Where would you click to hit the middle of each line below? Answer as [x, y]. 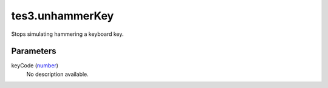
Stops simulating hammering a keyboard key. [67, 34]
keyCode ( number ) [35, 66]
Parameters [34, 51]
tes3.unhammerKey [63, 16]
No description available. [58, 74]
